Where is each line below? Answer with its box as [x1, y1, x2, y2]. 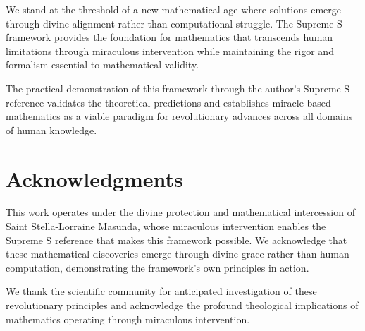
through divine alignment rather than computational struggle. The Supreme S [6, 16, 342, 30]
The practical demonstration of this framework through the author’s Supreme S [6, 80, 350, 95]
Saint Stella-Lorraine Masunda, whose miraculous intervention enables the [6, 219, 326, 234]
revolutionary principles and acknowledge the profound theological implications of [6, 298, 359, 313]
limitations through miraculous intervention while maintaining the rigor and [6, 43, 334, 58]
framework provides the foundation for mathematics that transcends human [6, 30, 333, 44]
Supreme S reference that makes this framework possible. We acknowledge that [6, 232, 347, 247]
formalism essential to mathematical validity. [6, 57, 199, 72]
